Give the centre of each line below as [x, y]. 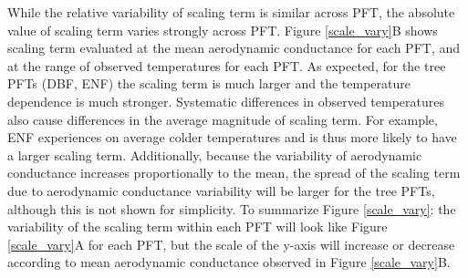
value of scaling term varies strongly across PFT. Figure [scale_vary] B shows [223, 30]
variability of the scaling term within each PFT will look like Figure [198, 227]
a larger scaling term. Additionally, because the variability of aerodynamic [215, 154]
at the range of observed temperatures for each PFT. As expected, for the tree [227, 65]
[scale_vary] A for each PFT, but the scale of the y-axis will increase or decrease [231, 244]
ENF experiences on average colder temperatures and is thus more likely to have [232, 137]
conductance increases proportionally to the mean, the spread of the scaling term [234, 173]
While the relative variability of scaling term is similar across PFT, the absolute [231, 12]
